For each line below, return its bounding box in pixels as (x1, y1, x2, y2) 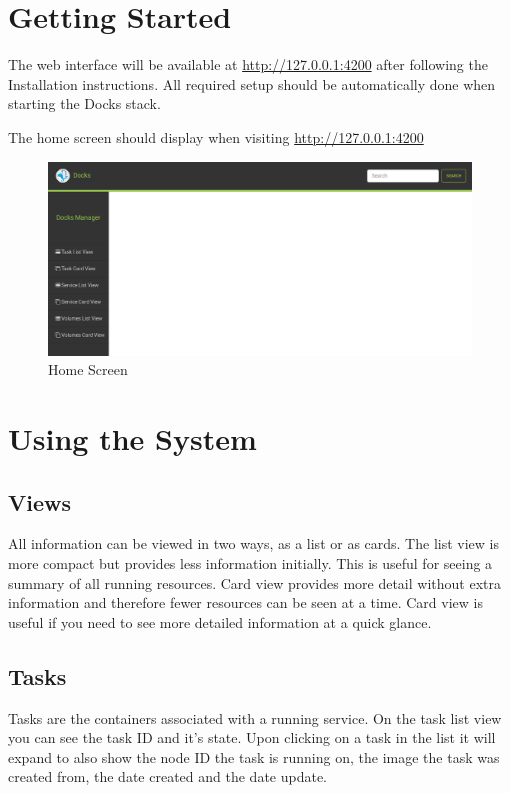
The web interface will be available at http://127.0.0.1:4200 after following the (8, 54, 488, 75)
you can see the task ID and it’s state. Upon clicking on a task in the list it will (8, 727, 496, 748)
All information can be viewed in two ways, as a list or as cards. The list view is (8, 533, 499, 554)
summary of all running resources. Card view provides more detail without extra (8, 572, 501, 593)
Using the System (8, 418, 257, 459)
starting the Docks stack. (8, 93, 161, 114)
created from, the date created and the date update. (8, 766, 328, 787)
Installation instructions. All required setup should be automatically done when (8, 73, 496, 94)
